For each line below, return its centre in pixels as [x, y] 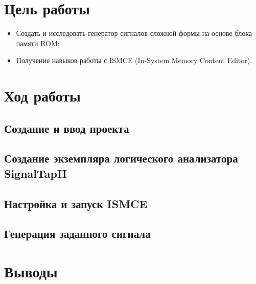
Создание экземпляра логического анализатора [121, 158]
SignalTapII [36, 173]
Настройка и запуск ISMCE [76, 203]
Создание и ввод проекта [67, 128]
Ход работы [42, 96]
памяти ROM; [38, 43]
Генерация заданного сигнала [77, 234]
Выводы [31, 271]
